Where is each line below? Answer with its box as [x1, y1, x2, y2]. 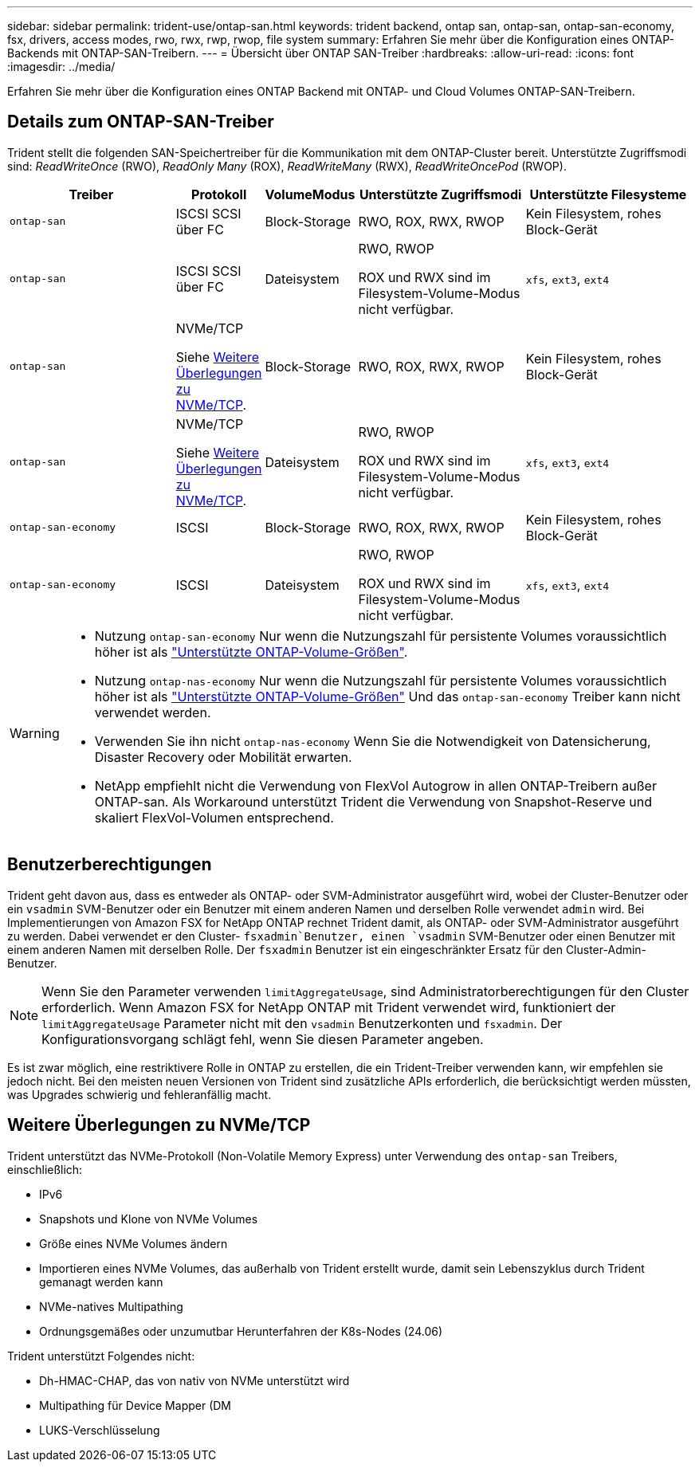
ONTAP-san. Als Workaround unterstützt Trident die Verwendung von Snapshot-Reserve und [94, 793, 653, 810]
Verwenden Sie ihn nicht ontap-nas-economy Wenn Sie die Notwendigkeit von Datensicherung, [94, 732, 651, 749]
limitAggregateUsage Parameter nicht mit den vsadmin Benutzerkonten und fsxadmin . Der [41, 1015, 563, 1031]
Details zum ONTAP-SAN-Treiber [7, 112, 274, 132]
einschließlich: [7, 1162, 83, 1176]
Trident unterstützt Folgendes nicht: [7, 1348, 195, 1363]
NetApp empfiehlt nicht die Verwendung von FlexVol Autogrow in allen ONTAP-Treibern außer [94, 777, 657, 794]
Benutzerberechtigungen [7, 854, 212, 875]
